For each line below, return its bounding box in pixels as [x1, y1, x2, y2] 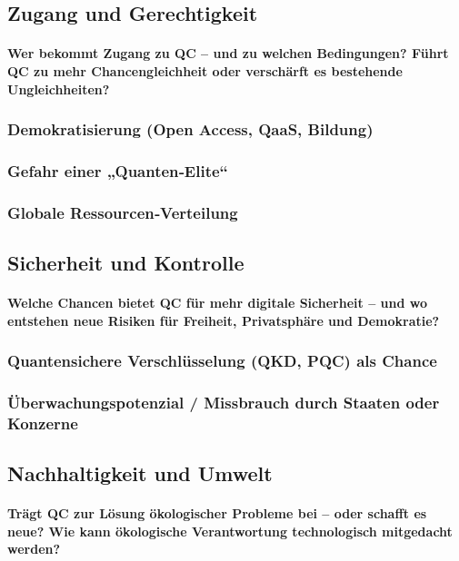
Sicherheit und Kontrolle [7, 249, 244, 277]
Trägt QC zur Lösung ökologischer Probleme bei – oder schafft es [7, 504, 427, 523]
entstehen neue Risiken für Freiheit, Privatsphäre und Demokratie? [7, 310, 440, 330]
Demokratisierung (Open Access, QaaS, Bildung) [7, 118, 374, 141]
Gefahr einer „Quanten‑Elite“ [7, 159, 228, 182]
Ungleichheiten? [7, 79, 110, 98]
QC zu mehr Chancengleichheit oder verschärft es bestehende [7, 61, 403, 80]
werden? [7, 539, 61, 558]
